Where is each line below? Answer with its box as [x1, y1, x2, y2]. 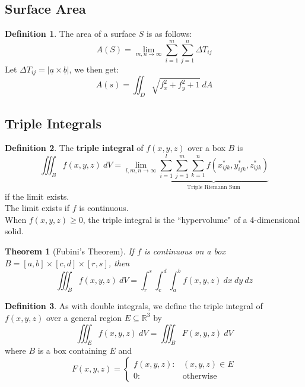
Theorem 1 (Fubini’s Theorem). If [5, 244, 134, 257]
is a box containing [37, 344, 107, 357]
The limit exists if [5, 202, 70, 214]
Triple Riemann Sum [187, 184, 241, 190]
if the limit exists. [5, 190, 69, 202]
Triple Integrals [5, 114, 102, 132]
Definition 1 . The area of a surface [5, 27, 136, 40]
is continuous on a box [144, 244, 225, 257]
